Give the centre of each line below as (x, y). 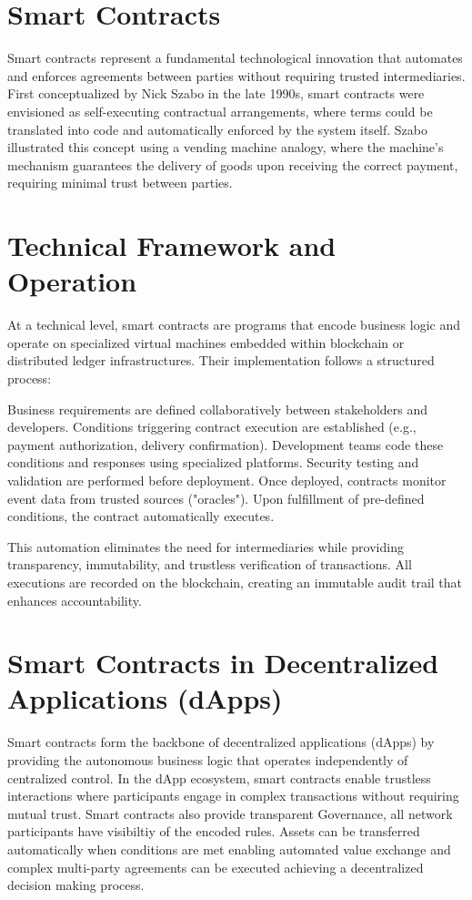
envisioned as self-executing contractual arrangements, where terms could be (220, 111)
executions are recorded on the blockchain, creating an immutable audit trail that (235, 582)
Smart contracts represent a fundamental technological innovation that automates (235, 58)
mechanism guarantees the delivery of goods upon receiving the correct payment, (233, 164)
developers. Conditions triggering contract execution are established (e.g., (212, 427)
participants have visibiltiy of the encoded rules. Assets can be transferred (214, 831)
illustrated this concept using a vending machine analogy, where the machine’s (226, 147)
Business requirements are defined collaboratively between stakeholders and (218, 409)
